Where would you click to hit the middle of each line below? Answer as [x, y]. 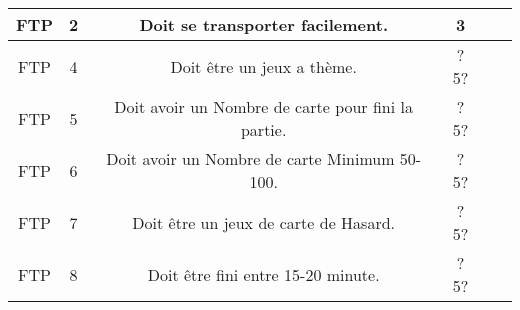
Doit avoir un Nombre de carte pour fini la [263, 106]
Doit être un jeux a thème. [263, 66]
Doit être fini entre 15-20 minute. [263, 274]
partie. [263, 129]
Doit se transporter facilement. [263, 24]
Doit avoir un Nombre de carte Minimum [250, 158]
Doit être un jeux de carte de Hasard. [264, 222]
